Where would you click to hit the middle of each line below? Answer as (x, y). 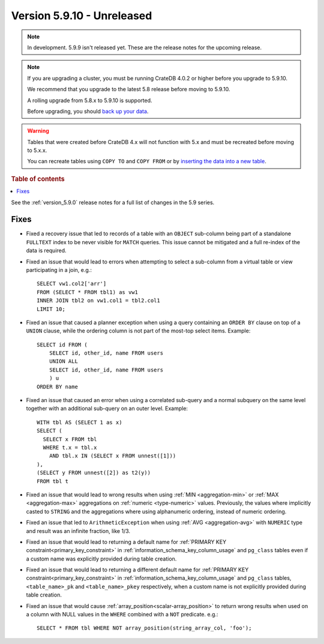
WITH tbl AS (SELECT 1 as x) (79, 422)
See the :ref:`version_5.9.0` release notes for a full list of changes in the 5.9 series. (113, 202)
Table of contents (38, 179)
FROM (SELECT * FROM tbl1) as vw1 (87, 292)
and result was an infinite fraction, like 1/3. (78, 531)
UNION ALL (63, 361)
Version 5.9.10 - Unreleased (82, 16)
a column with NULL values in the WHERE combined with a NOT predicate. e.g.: (122, 615)
